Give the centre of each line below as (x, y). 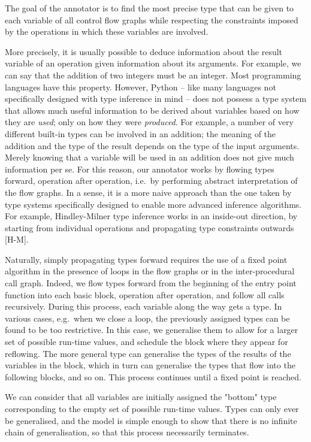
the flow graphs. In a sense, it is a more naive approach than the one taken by (148, 192)
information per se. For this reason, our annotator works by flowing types (140, 169)
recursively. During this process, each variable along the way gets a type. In (144, 306)
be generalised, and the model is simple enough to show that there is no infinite (151, 420)
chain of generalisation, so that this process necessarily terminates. (127, 432)
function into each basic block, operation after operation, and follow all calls (145, 294)
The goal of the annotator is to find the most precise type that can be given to (150, 8)
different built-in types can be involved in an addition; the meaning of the (141, 133)
